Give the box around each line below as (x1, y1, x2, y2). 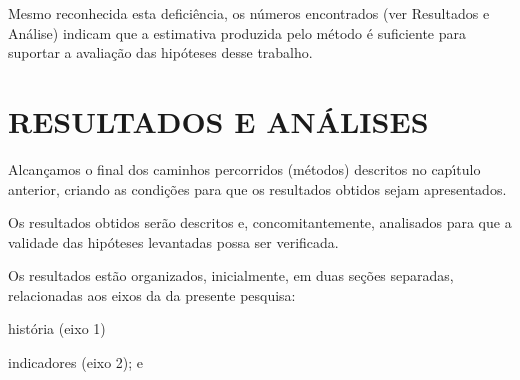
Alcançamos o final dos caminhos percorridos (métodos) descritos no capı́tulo (8, 158, 481, 179)
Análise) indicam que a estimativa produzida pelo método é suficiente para (8, 22, 467, 43)
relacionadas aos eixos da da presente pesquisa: (8, 284, 296, 305)
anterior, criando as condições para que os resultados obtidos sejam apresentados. (8, 178, 507, 199)
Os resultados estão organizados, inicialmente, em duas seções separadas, (8, 265, 454, 286)
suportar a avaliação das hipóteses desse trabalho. (8, 42, 313, 63)
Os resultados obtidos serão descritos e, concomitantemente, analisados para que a (8, 212, 512, 233)
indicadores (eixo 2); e (8, 352, 144, 373)
